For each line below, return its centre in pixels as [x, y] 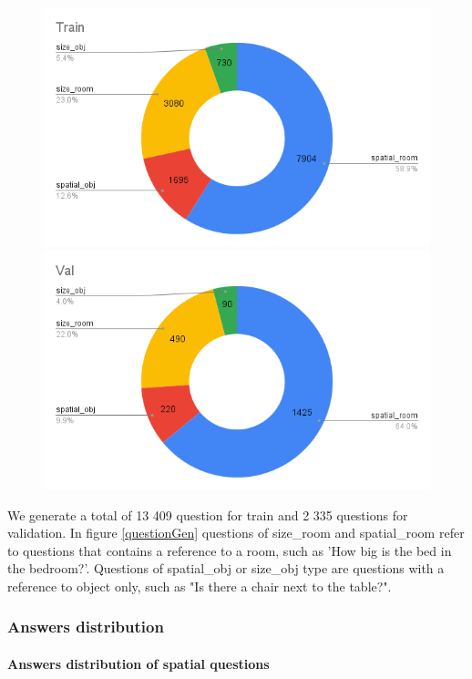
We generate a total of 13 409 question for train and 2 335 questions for [208, 514]
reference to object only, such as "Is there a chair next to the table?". [200, 586]
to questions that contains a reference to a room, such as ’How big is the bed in [230, 550]
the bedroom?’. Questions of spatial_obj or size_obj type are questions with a [226, 568]
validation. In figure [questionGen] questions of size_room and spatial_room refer [236, 533]
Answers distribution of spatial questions [139, 663]
